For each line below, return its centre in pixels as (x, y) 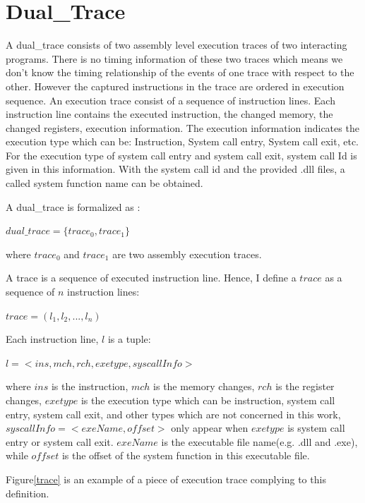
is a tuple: (129, 339)
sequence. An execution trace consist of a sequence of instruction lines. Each (170, 100)
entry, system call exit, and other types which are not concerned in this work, (173, 414)
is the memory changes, (204, 386)
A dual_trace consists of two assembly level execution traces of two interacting (176, 45)
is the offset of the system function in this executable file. (186, 455)
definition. (28, 493)
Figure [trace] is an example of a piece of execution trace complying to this (166, 479)
